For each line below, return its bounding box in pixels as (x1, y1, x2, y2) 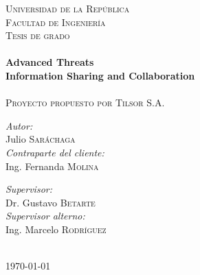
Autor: (5, 118, 33, 132)
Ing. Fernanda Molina (5, 158, 99, 173)
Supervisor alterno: (5, 208, 85, 223)
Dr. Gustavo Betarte (5, 195, 96, 209)
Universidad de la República (5, 1, 130, 15)
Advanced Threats (5, 55, 94, 69)
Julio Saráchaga (5, 132, 76, 146)
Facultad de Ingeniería (5, 14, 106, 29)
